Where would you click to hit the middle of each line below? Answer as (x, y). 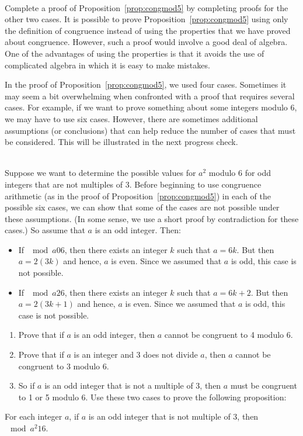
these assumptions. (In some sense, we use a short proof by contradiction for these (152, 218)
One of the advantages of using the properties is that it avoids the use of (135, 53)
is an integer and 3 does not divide (136, 354)
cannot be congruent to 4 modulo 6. (229, 335)
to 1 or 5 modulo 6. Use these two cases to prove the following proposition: (152, 397)
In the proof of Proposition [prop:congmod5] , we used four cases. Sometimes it (146, 84)
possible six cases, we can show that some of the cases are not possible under (142, 207)
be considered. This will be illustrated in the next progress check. (121, 142)
